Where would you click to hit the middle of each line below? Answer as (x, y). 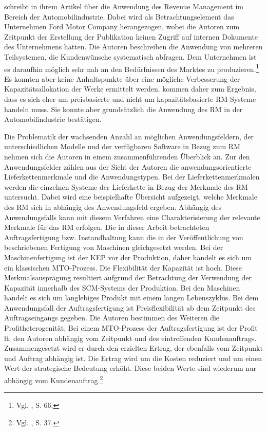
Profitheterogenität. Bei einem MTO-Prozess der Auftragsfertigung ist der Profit (131, 328)
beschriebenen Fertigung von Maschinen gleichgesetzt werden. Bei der (114, 247)
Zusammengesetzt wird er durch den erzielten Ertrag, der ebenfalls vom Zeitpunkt (133, 348)
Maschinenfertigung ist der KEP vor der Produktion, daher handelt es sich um (128, 257)
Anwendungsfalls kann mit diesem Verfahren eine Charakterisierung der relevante (132, 217)
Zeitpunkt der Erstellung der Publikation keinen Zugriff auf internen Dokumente (131, 36)
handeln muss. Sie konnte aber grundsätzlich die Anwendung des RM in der (123, 109)
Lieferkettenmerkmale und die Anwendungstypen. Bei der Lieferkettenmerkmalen (132, 177)
